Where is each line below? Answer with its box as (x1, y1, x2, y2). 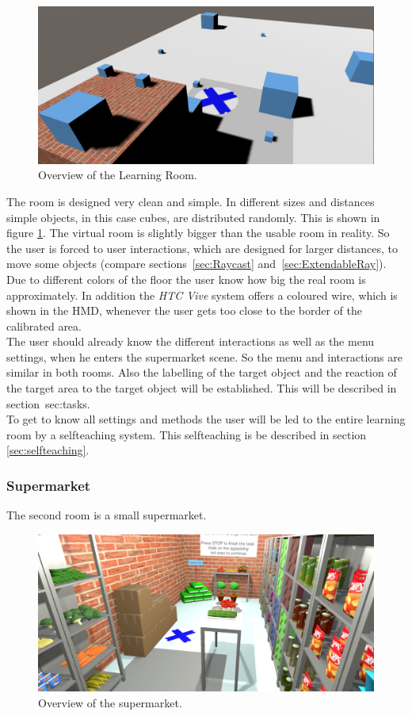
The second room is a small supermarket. (6, 507, 207, 523)
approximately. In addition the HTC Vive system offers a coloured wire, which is (6, 286, 398, 303)
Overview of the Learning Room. (38, 167, 197, 183)
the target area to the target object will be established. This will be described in (6, 380, 397, 396)
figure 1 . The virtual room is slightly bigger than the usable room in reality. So (6, 224, 390, 241)
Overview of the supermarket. (38, 694, 182, 710)
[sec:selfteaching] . (6, 442, 90, 458)
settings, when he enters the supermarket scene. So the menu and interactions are (6, 348, 402, 365)
